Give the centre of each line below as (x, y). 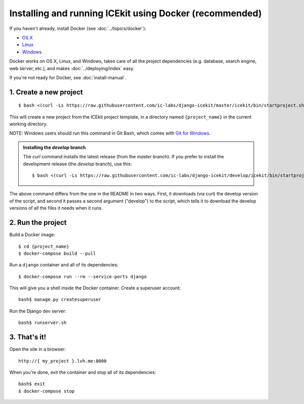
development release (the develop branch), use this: (78, 164)
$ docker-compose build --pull (57, 253)
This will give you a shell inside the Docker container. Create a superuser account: (95, 288)
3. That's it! (28, 337)
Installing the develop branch (54, 147)
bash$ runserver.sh (43, 323)
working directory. (28, 124)
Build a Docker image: (32, 235)
